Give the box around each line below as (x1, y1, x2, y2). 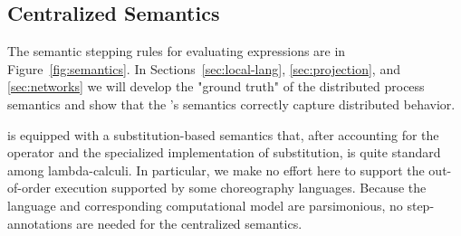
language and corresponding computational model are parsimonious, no (7, 195, 403, 214)
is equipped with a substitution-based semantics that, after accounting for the (7, 125, 439, 144)
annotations (7, 213, 72, 232)
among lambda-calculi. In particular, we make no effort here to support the (7, 160, 425, 179)
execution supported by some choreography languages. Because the (54, 178, 427, 197)
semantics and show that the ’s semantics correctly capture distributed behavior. (7, 94, 456, 113)
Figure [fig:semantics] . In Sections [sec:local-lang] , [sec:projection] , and (7, 59, 400, 78)
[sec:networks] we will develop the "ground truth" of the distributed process (7, 77, 425, 96)
